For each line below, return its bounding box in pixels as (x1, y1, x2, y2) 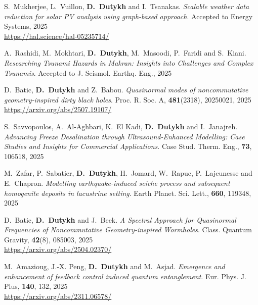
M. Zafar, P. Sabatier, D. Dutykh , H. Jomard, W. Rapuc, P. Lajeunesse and (4, 168, 252, 178)
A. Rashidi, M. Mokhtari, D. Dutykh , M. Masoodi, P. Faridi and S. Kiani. (4, 47, 246, 58)
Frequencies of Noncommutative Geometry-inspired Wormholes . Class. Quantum (4, 224, 252, 235)
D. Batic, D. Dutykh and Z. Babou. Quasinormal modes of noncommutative (4, 84, 248, 95)
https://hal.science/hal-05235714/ (4, 30, 109, 41)
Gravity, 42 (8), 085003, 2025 (4, 234, 93, 244)
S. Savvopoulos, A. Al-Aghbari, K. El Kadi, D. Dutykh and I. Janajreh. (4, 121, 238, 131)
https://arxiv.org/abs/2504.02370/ (4, 244, 112, 255)
